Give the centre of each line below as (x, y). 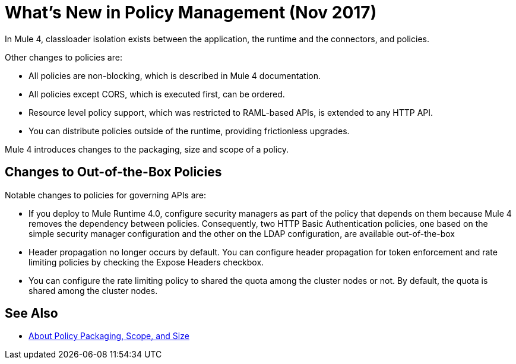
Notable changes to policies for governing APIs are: (105, 195)
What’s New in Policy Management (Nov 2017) (191, 12)
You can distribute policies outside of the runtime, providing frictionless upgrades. (189, 131)
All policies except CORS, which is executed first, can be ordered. (157, 94)
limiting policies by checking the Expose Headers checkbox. (146, 262)
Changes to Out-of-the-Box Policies (113, 172)
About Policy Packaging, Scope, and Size (109, 336)
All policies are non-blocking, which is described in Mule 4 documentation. (175, 75)
